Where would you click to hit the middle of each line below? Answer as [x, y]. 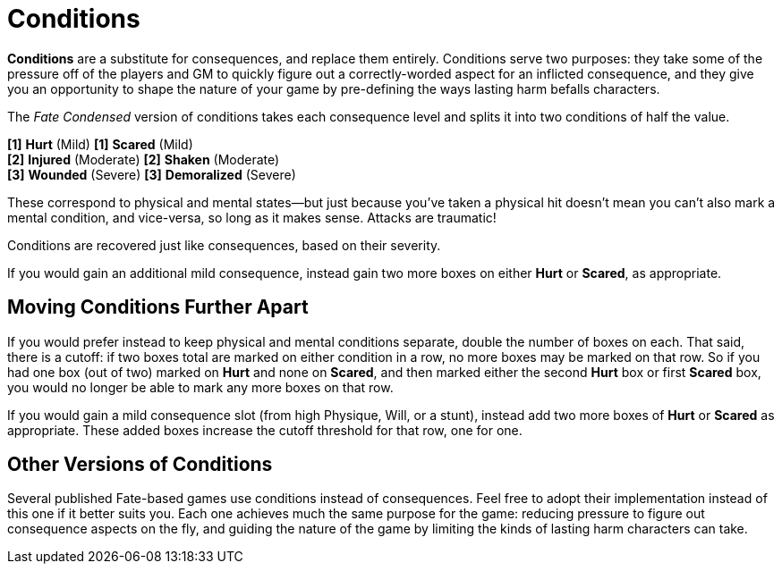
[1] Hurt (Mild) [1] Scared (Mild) [100, 144]
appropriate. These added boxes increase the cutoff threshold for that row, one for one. [265, 430]
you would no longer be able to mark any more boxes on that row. [200, 387]
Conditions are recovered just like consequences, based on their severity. [224, 245]
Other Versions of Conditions [140, 465]
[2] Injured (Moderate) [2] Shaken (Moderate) [144, 159]
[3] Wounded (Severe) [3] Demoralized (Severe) [152, 174]
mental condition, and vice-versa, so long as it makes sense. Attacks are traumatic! [252, 217]
